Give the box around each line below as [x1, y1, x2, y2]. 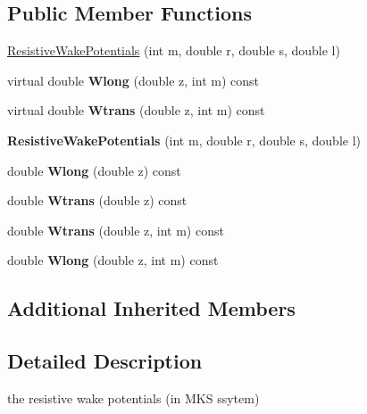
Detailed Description [7, 347, 203, 375]
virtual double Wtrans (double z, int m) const [7, 101, 265, 120]
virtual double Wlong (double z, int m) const [7, 70, 259, 89]
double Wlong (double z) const [7, 161, 181, 179]
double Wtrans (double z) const [7, 191, 188, 210]
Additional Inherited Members [7, 294, 296, 322]
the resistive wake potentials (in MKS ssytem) [7, 388, 260, 407]
